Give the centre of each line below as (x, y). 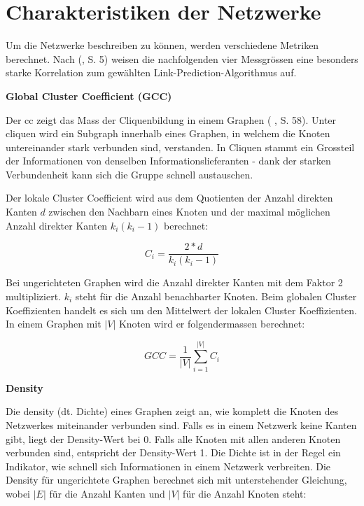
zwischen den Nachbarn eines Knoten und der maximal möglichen (189, 212)
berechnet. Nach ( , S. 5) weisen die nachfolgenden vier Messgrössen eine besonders (182, 58)
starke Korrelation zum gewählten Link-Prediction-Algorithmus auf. (151, 72)
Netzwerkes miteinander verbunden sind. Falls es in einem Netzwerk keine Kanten (181, 425)
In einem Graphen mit (54, 324)
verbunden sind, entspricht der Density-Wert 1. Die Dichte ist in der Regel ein (173, 452)
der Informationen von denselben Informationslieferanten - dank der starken (168, 161)
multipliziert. (34, 296)
